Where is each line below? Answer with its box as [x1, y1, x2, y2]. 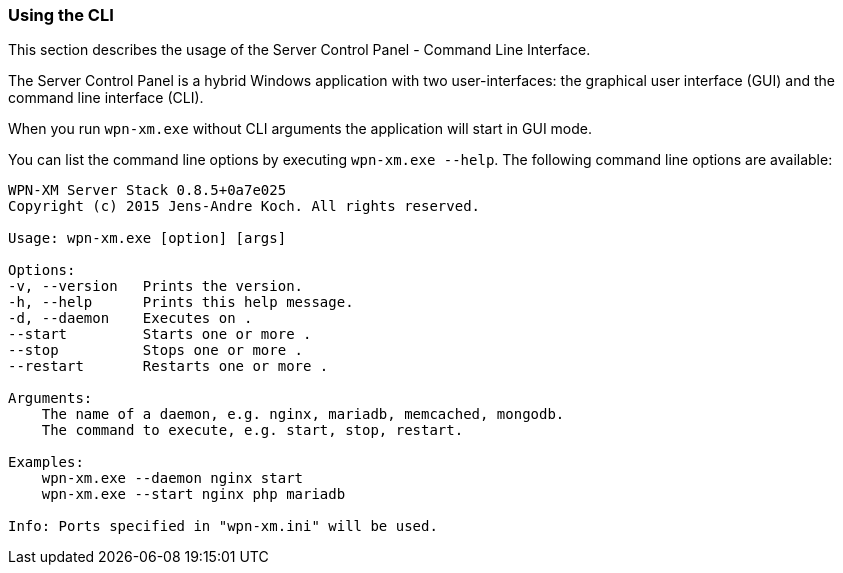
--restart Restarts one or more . [8, 358, 329, 375]
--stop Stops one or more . [8, 342, 304, 359]
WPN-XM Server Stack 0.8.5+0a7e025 [8, 182, 287, 199]
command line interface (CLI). [8, 89, 204, 107]
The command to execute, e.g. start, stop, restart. [41, 422, 464, 439]
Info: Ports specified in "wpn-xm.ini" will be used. [8, 518, 438, 535]
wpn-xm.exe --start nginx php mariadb [41, 486, 346, 503]
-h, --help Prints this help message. [8, 294, 354, 311]
